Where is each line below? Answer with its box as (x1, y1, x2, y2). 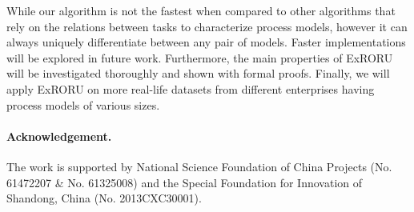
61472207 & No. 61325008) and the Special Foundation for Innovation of (6, 174, 363, 190)
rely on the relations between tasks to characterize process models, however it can (6, 18, 408, 34)
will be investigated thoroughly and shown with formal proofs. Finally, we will (6, 65, 390, 82)
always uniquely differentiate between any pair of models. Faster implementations (6, 34, 406, 50)
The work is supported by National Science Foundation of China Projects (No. (6, 158, 392, 174)
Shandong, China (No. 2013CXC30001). (6, 190, 202, 206)
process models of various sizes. (6, 96, 160, 113)
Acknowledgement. (6, 127, 112, 144)
